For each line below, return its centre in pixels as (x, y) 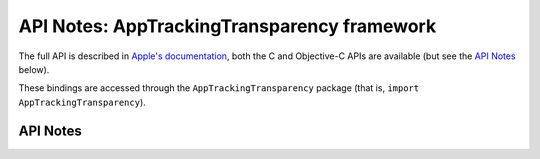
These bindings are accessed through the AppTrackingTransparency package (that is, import (219, 88)
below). (34, 69)
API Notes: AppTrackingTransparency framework (227, 26)
